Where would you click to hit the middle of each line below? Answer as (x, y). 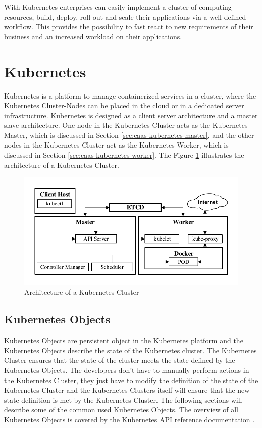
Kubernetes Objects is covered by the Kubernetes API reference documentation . (129, 419)
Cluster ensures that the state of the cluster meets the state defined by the (120, 360)
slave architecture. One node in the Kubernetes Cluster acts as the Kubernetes (126, 125)
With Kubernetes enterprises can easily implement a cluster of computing (118, 7)
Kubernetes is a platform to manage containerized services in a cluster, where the (130, 95)
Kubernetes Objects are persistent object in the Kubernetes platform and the (124, 340)
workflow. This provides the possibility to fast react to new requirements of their (129, 27)
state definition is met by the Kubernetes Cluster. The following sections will (123, 399)
